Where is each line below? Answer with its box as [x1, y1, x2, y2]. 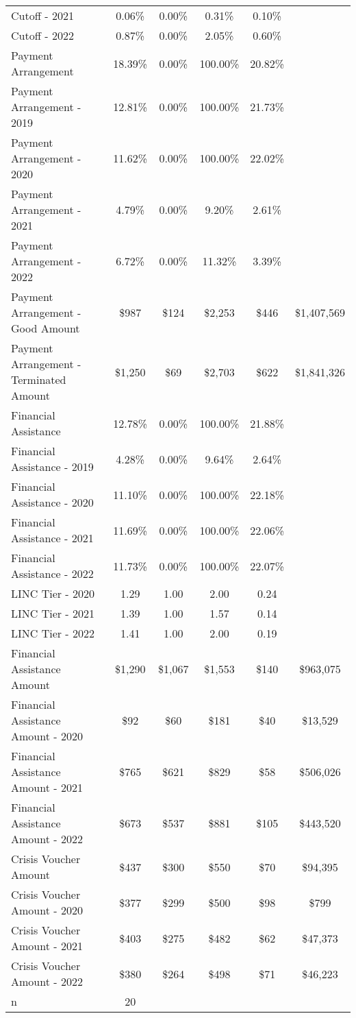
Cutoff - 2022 [11, 27, 74, 43]
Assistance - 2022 [11, 566, 94, 581]
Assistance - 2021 [11, 530, 94, 546]
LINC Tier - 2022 [11, 625, 95, 641]
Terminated [11, 372, 66, 387]
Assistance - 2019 [11, 459, 94, 474]
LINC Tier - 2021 [11, 605, 95, 621]
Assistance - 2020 [11, 494, 94, 510]
